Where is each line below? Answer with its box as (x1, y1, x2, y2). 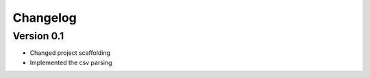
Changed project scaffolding (29, 49, 111, 57)
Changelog (12, 10, 77, 25)
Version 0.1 (12, 30, 64, 42)
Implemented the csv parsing (29, 58, 112, 66)
